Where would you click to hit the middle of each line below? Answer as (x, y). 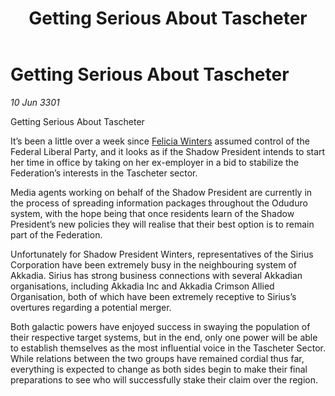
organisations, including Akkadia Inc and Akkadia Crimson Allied (142, 286)
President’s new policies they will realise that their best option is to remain (162, 224)
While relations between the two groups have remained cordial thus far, (157, 358)
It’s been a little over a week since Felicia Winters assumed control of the (160, 141)
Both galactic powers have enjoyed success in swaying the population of (160, 326)
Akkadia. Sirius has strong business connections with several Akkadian (156, 275)
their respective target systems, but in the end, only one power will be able (164, 337)
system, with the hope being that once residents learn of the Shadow (152, 213)
